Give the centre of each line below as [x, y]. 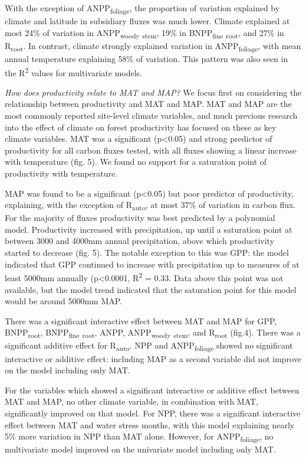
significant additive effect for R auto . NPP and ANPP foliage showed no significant [149, 346]
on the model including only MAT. [68, 370]
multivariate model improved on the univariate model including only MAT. [140, 449]
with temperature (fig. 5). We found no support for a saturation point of [136, 162]
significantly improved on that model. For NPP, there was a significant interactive [153, 413]
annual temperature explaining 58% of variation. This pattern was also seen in [147, 58]
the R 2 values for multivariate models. [73, 71]
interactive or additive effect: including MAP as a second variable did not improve [153, 358]
